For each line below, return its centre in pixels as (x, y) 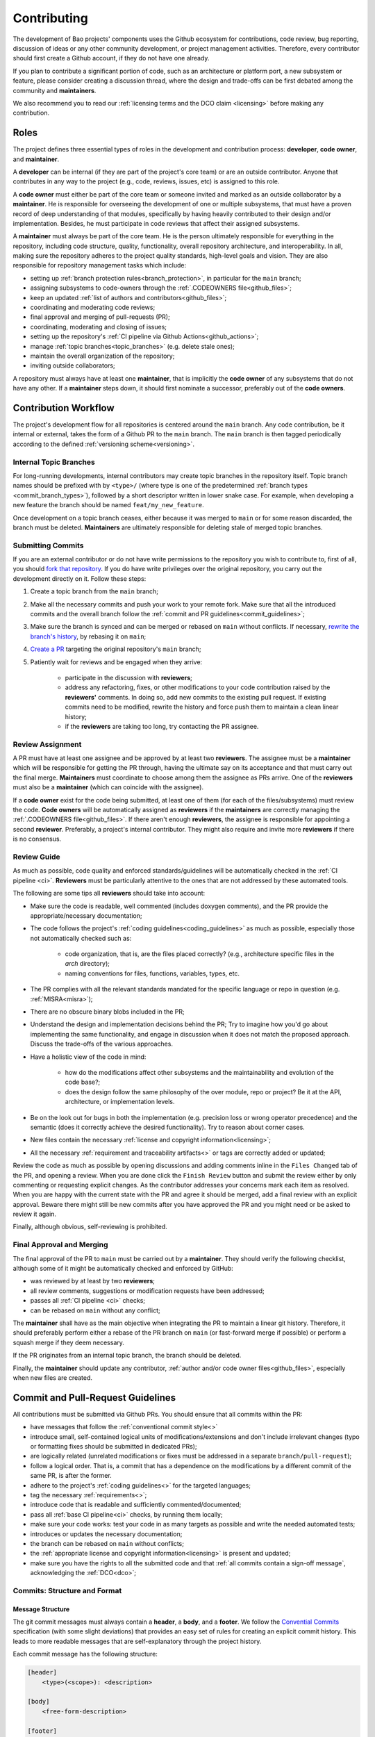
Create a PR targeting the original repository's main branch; (116, 649)
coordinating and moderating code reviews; (93, 307)
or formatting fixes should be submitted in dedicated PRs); (114, 1446)
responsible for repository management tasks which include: (100, 265)
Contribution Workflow (64, 408)
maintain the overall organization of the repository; (102, 356)
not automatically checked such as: (81, 938)
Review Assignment (47, 744)
